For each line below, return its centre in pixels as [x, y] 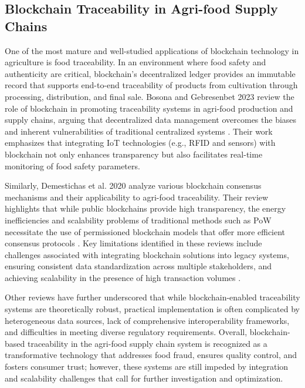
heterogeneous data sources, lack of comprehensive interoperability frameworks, [147, 320]
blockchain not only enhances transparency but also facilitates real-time [134, 154]
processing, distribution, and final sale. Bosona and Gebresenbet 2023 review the [150, 96]
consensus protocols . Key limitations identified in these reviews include [133, 243]
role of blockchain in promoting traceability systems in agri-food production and [149, 108]
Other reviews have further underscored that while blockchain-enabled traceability [152, 297]
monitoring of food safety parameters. [72, 165]
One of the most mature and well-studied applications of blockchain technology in [152, 50]
